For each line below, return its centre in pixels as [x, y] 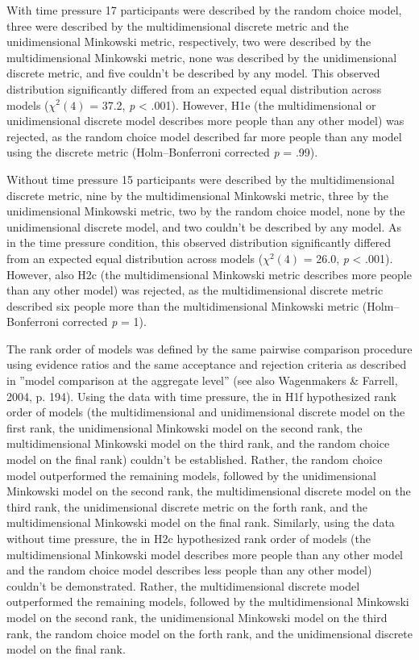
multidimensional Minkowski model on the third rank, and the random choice [198, 443]
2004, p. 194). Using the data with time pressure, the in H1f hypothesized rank [201, 396]
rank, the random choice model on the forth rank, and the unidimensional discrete [209, 633]
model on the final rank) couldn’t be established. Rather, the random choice [195, 459]
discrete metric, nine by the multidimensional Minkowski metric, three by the [198, 195]
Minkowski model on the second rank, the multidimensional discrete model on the [209, 491]
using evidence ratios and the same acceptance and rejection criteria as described [207, 364]
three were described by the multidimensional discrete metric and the [178, 25]
